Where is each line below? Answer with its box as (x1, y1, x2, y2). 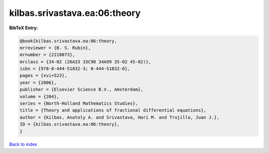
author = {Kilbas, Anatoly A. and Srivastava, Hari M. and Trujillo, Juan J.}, (19, 114, 220, 120)
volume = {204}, (19, 93, 60, 99)
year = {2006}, (19, 79, 57, 85)
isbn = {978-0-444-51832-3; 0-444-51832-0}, (19, 66, 131, 72)
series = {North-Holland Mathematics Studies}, (19, 101, 138, 106)
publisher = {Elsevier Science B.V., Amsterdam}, (19, 87, 143, 92)
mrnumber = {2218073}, (19, 52, 75, 58)
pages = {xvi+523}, (19, 73, 67, 78)
